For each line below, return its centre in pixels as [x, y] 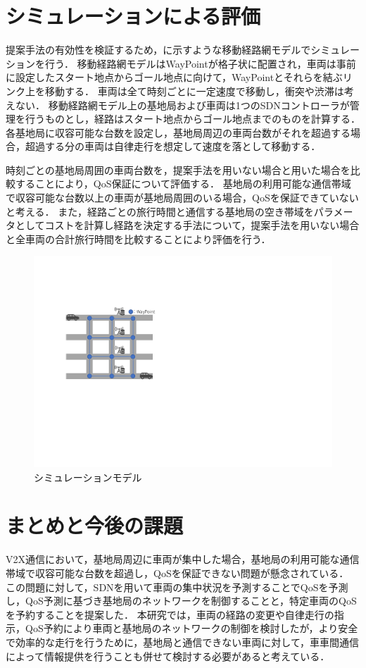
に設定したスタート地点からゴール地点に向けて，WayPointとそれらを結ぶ [174, 77]
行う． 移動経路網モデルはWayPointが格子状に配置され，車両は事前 [200, 63]
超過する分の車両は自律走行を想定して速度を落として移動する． [173, 146]
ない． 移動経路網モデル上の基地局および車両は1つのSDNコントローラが [182, 105]
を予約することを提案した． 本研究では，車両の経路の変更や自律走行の [170, 614]
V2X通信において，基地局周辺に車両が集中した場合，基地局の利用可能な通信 [183, 559]
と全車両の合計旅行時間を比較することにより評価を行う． [138, 239]
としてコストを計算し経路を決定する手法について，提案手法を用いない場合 [187, 225]
